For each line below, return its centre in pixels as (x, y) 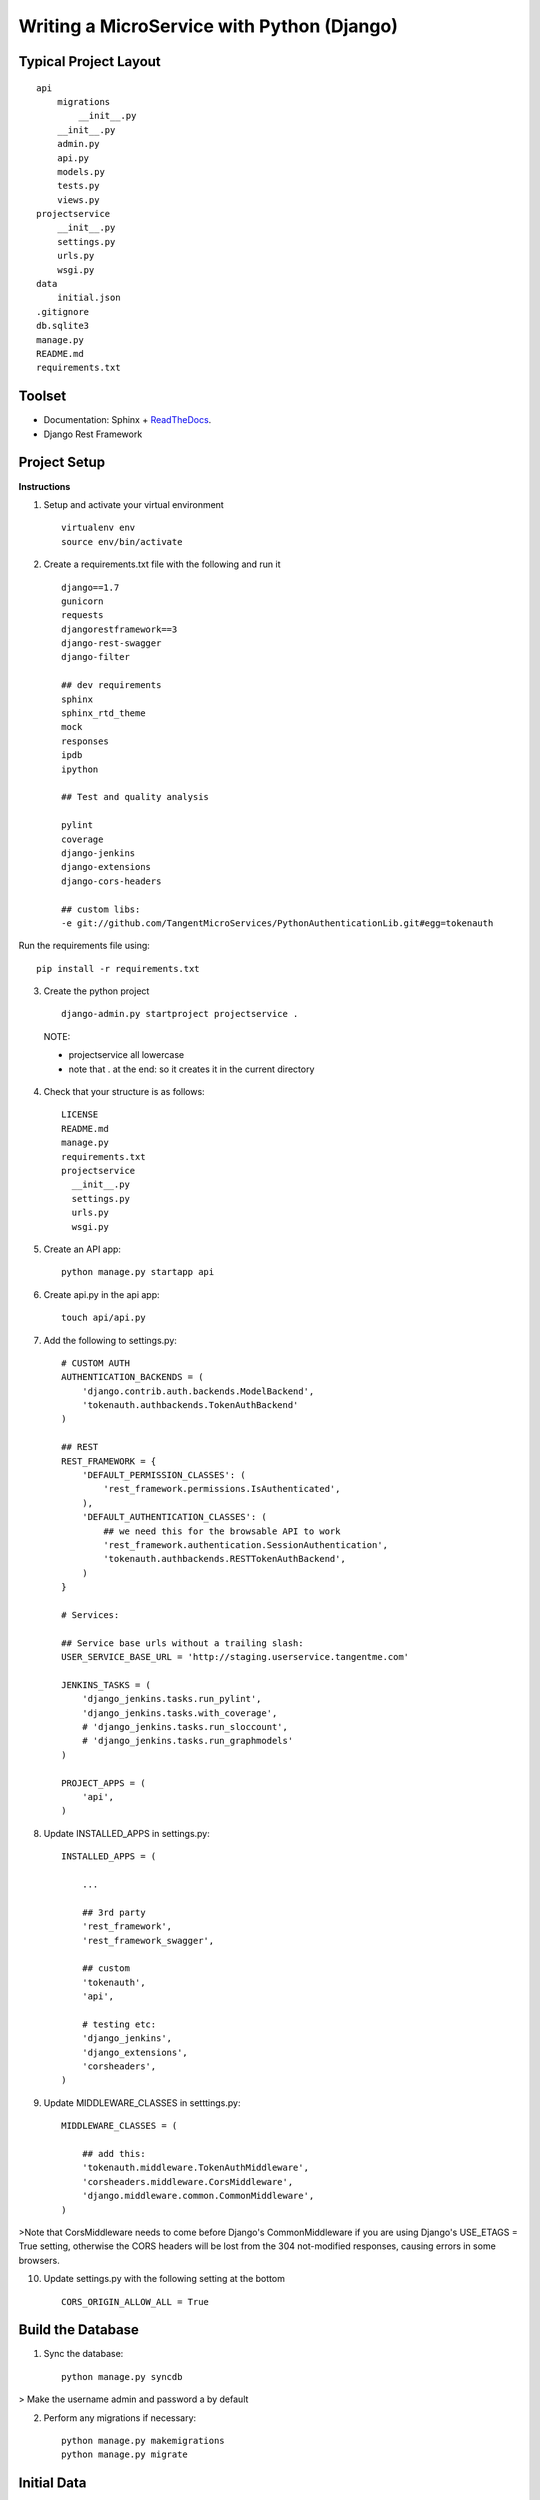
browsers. (39, 2260)
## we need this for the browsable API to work (222, 1531)
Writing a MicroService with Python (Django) (208, 26)
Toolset (42, 396)
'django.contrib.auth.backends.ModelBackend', (198, 1391)
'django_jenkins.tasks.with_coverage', (179, 1713)
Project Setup (62, 462)
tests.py (78, 186)
